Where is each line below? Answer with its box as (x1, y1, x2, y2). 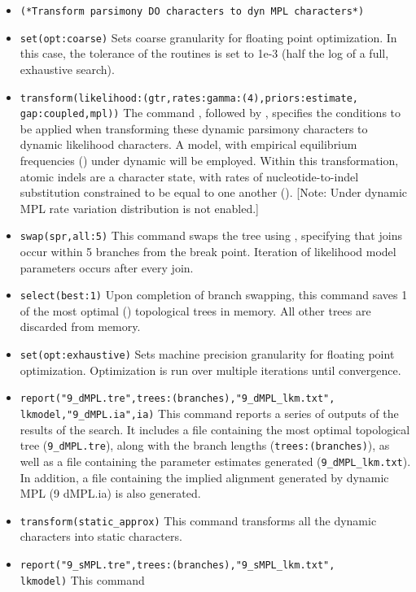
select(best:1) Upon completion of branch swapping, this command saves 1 (20, 286, 408, 303)
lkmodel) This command (20, 571, 145, 588)
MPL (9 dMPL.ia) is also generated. (20, 485, 201, 502)
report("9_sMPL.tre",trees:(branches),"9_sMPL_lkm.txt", (20, 559, 335, 571)
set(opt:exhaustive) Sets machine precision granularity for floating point (20, 346, 395, 363)
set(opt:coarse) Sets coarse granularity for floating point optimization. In (20, 28, 397, 46)
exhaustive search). (20, 60, 115, 77)
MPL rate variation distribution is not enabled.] (20, 199, 259, 216)
